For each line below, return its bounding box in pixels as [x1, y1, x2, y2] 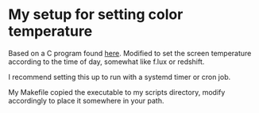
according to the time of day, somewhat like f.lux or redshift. [8, 57, 205, 66]
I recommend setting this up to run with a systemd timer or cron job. [8, 72, 231, 81]
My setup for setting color [8, 6, 184, 24]
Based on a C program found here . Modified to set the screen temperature [8, 48, 252, 58]
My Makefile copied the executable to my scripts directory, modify [8, 87, 226, 96]
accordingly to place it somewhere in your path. [8, 96, 164, 105]
